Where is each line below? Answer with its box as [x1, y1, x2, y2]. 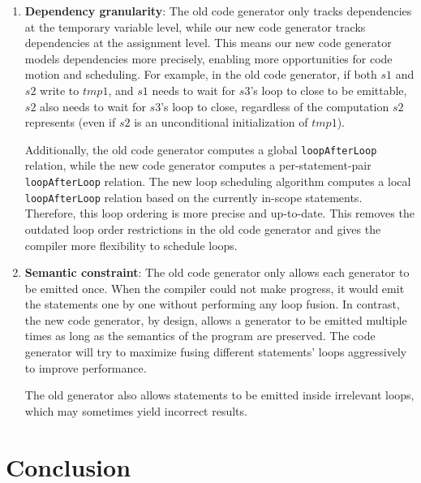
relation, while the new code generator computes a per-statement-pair [24, 157, 372, 174]
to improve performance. [24, 359, 147, 376]
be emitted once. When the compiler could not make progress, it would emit [24, 279, 405, 296]
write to [40, 81, 79, 98]
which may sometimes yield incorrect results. [24, 402, 247, 419]
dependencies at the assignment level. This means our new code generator [24, 34, 392, 51]
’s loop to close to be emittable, [250, 81, 407, 98]
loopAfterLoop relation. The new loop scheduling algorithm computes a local [24, 173, 411, 189]
